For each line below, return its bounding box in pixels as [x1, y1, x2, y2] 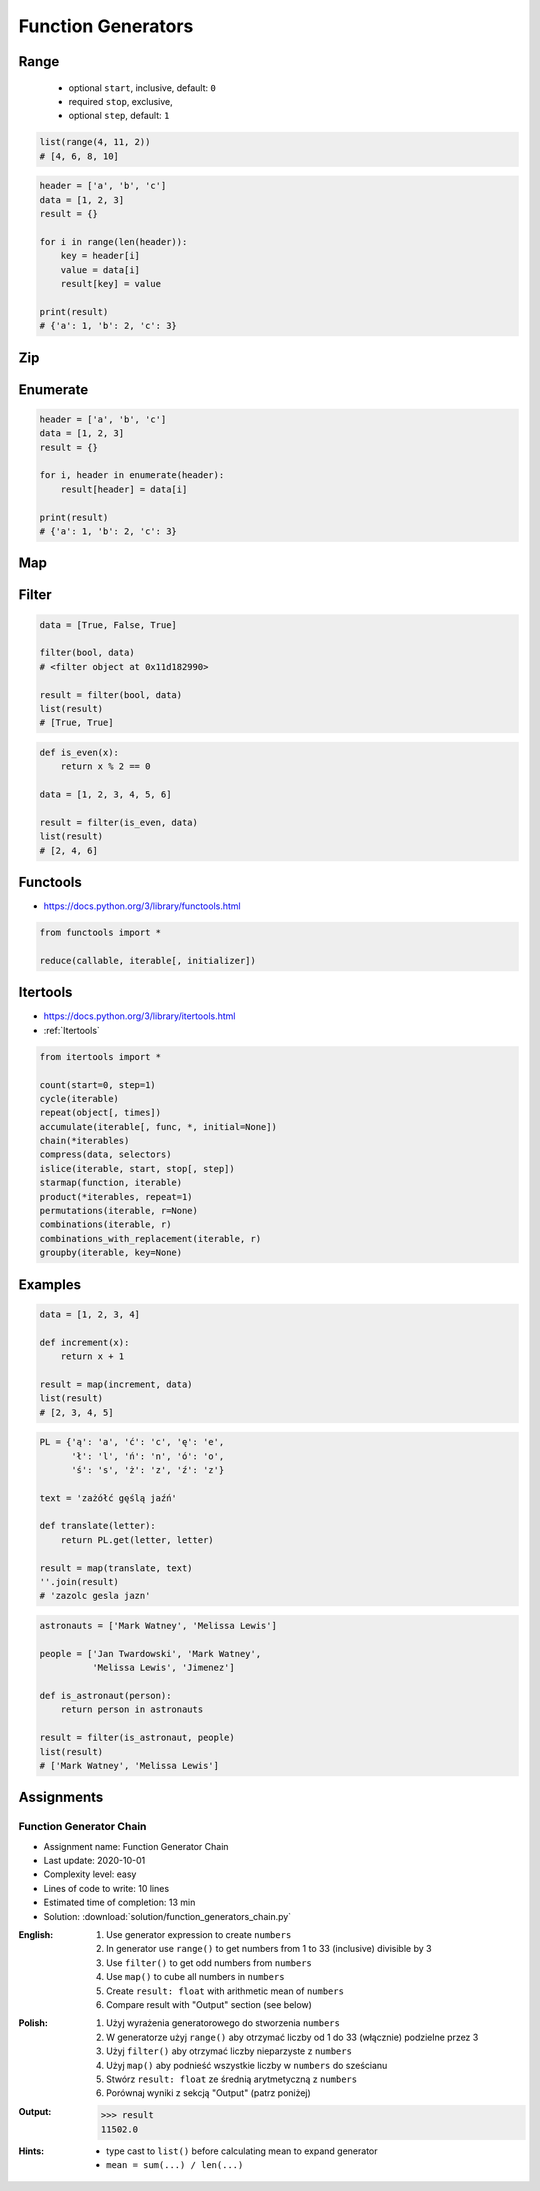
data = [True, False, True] [39, 619, 177, 630]
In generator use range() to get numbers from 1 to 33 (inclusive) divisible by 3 [106, 1943, 432, 1955]
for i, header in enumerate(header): [39, 470, 225, 481]
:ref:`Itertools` [43, 1024, 100, 1036]
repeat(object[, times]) [39, 1107, 162, 1119]
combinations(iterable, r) [39, 1219, 172, 1230]
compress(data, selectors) [39, 1149, 172, 1160]
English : [18, 1928, 54, 1940]
